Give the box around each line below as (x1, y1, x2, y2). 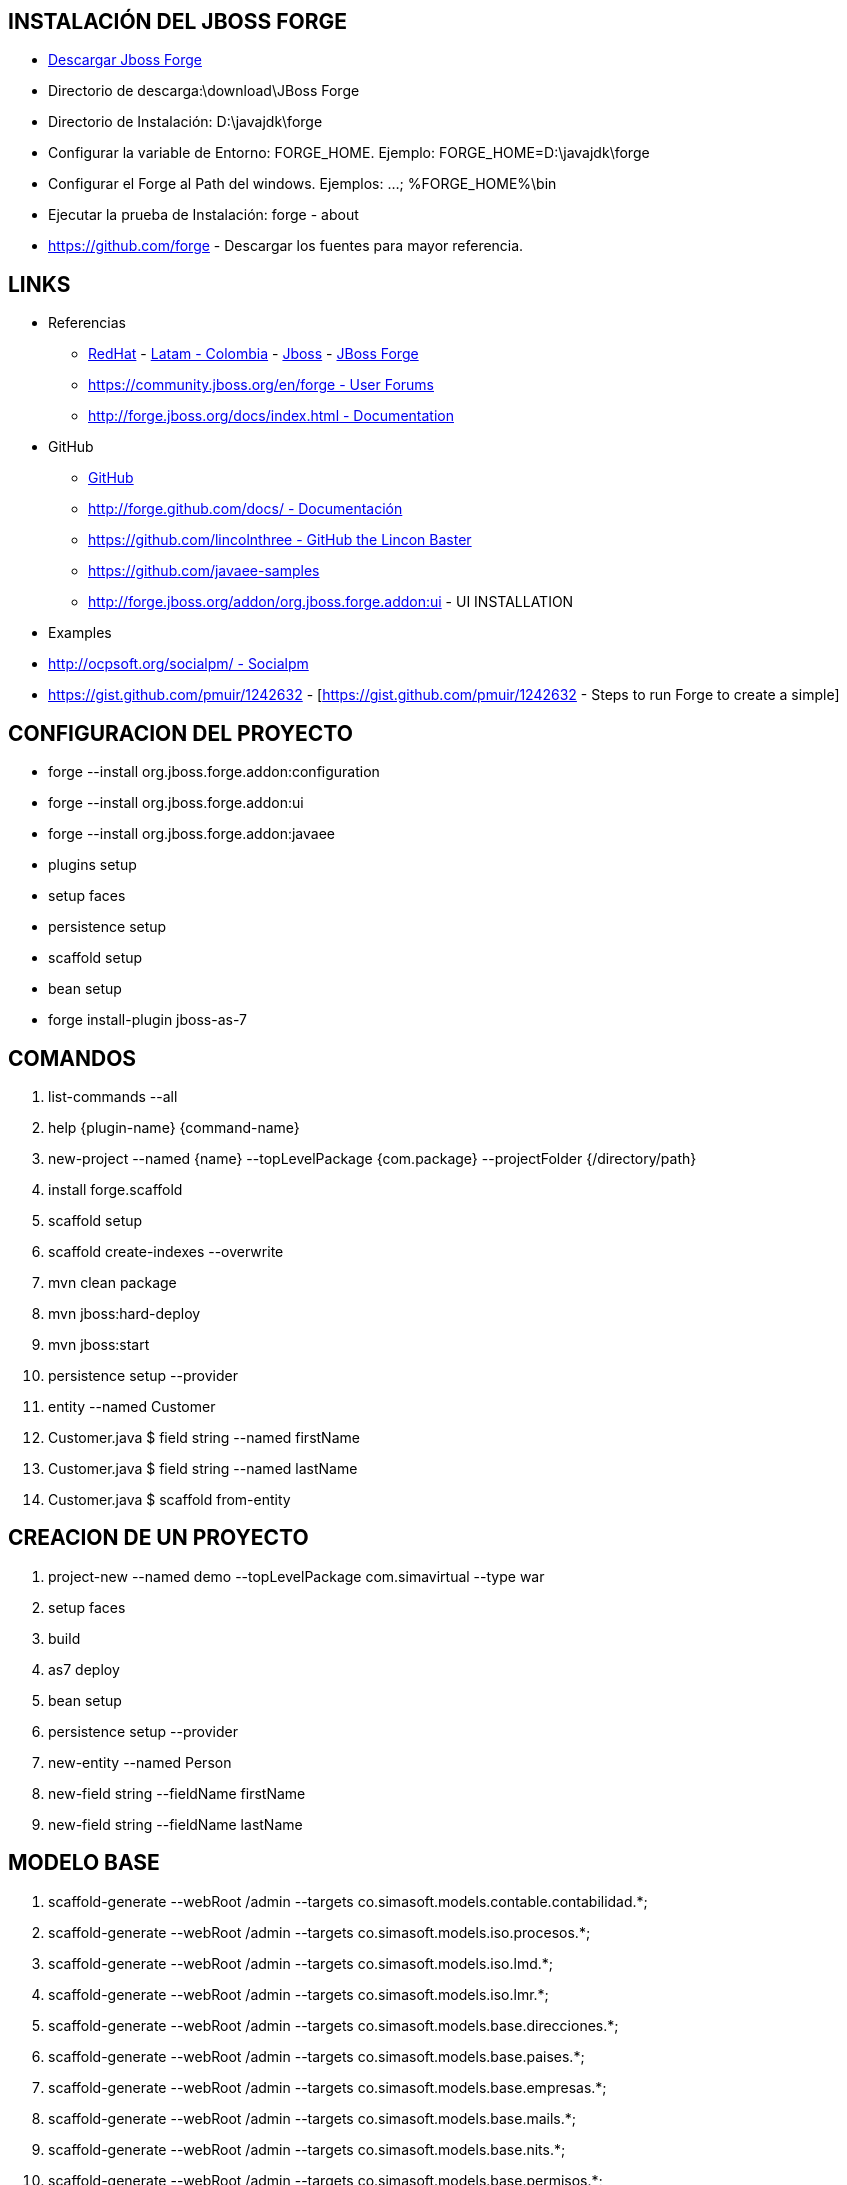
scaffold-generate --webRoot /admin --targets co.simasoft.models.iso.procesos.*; (48, 1923, 591, 1941)
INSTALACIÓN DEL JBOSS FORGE (8, 9, 347, 34)
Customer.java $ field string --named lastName (48, 1459, 358, 1477)
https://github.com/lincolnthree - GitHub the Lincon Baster (88, 531, 472, 549)
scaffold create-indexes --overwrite (48, 1242, 284, 1260)
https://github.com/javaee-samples (88, 562, 320, 580)
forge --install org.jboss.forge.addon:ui (48, 794, 304, 812)
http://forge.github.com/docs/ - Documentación (88, 500, 403, 518)
